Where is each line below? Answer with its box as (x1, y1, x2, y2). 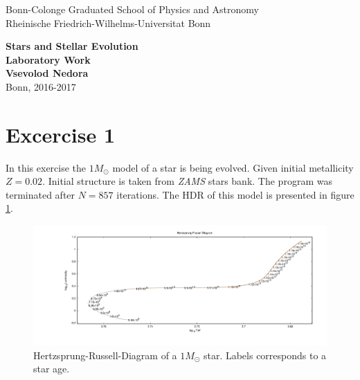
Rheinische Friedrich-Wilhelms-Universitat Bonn (6, 15, 211, 30)
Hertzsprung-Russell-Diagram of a (33, 347, 177, 362)
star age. (33, 361, 70, 376)
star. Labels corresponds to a (203, 347, 327, 362)
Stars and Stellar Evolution (6, 39, 138, 53)
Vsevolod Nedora (6, 66, 89, 80)
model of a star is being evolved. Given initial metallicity (112, 160, 354, 174)
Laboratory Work (6, 52, 91, 66)
